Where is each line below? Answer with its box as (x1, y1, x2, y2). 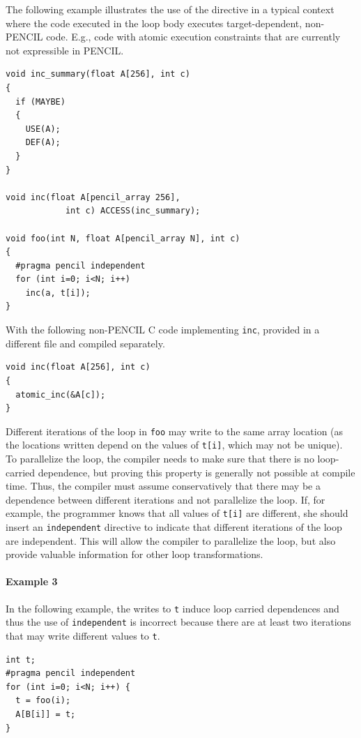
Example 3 (6, 574, 58, 589)
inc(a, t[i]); (25, 287, 91, 298)
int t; (6, 654, 36, 665)
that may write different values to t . (6, 628, 160, 642)
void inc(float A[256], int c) (6, 362, 151, 372)
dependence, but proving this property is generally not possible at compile (38, 465, 355, 479)
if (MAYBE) (15, 96, 66, 107)
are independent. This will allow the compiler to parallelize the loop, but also (6, 533, 336, 548)
